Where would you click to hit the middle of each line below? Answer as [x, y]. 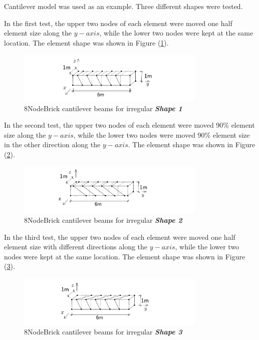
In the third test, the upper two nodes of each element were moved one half [120, 237]
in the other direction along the [52, 144]
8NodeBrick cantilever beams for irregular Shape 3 [103, 332]
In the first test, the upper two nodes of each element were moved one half [118, 23]
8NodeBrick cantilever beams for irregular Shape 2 [103, 220]
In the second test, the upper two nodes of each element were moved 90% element [129, 125]
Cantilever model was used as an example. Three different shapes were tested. [123, 6]
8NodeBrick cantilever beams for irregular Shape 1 [103, 108]
